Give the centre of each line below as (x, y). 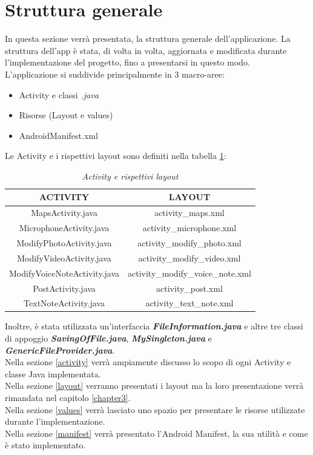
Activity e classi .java (59, 94)
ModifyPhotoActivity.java (64, 243)
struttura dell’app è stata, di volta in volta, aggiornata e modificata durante (146, 50)
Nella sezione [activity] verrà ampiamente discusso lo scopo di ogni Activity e (148, 362)
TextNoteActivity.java (64, 303)
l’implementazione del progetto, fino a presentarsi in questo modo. (127, 62)
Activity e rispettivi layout (130, 176)
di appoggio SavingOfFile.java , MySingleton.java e (108, 338)
